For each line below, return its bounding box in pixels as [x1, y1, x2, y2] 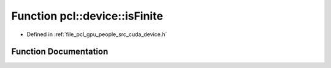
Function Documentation [11, 47, 108, 57]
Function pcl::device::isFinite [11, 9, 164, 23]
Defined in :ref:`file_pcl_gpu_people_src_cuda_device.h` [26, 31, 167, 38]
